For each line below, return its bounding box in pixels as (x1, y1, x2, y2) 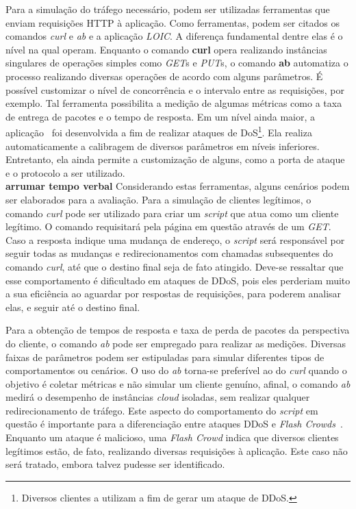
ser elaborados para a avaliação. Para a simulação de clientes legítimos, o (5, 192, 311, 206)
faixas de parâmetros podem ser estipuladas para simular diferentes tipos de (5, 349, 325, 364)
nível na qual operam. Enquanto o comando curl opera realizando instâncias (5, 42, 327, 56)
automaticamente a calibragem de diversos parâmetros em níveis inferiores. (5, 138, 320, 153)
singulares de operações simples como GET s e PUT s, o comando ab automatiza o (5, 55, 348, 70)
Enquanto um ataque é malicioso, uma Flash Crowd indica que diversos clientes (5, 430, 339, 445)
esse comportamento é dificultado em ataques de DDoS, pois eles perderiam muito (5, 273, 351, 287)
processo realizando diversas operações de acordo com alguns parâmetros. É (5, 69, 323, 83)
